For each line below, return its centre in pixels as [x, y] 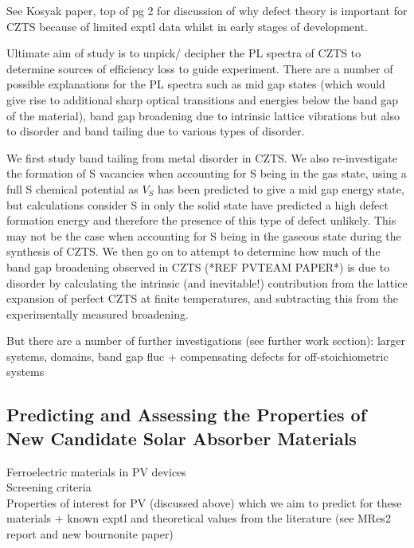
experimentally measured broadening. [98, 313]
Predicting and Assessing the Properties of [187, 415]
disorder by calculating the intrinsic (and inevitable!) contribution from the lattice [207, 282]
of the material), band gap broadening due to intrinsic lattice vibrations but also [203, 115]
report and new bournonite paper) [90, 534]
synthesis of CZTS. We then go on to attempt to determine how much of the [193, 251]
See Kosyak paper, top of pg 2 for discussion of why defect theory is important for [207, 10]
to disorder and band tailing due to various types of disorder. [156, 131]
